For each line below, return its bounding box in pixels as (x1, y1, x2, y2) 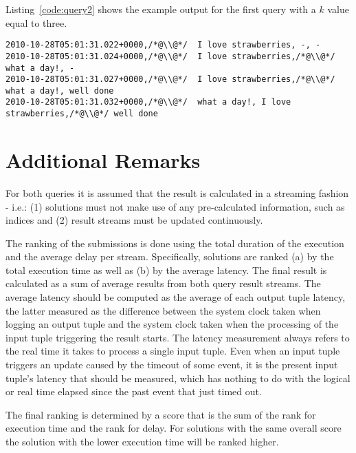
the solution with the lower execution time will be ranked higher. (5, 434, 279, 448)
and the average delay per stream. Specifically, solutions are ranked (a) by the (5, 249, 334, 264)
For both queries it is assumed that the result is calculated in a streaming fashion (5, 185, 349, 200)
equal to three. (5, 15, 67, 30)
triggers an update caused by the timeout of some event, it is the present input (5, 357, 338, 372)
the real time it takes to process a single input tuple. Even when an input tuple (5, 344, 340, 358)
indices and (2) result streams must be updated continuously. (5, 213, 263, 227)
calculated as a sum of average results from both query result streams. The (5, 276, 321, 291)
